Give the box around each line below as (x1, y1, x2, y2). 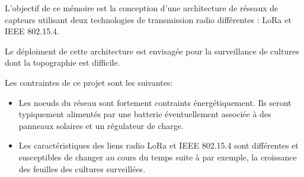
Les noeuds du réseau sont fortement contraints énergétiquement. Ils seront (18, 96, 292, 108)
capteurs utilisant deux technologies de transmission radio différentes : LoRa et (5, 13, 292, 25)
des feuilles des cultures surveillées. (18, 162, 146, 175)
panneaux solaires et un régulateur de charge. (18, 119, 184, 131)
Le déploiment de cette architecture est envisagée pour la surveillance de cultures (5, 44, 299, 57)
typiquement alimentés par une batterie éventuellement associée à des (18, 108, 271, 120)
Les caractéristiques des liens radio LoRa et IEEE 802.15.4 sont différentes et (18, 139, 299, 152)
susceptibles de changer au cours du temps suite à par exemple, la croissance (18, 150, 297, 163)
